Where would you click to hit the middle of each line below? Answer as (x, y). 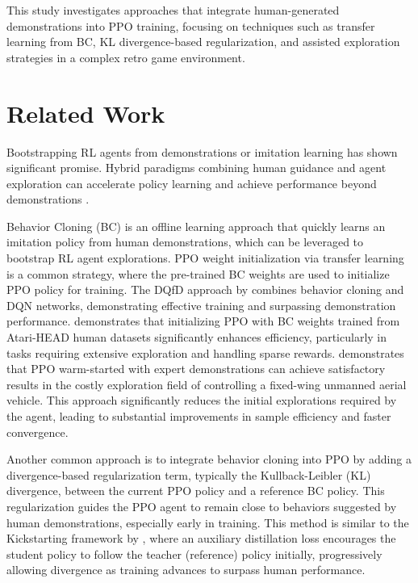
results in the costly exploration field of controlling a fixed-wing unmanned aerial (207, 384)
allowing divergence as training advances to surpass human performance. (186, 570)
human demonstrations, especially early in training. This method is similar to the (208, 522)
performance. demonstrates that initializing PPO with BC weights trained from (203, 321)
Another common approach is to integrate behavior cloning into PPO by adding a (209, 459)
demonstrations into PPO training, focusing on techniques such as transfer (191, 25)
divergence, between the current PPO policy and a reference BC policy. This (196, 491)
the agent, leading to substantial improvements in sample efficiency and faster (199, 416)
